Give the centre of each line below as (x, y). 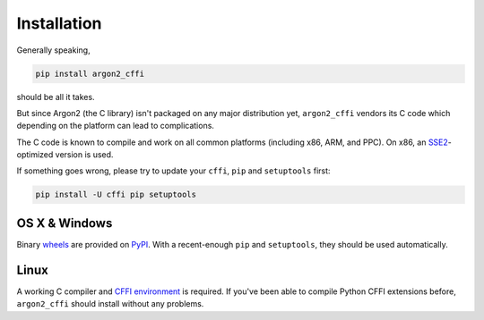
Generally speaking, (53, 50)
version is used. (84, 155)
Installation (59, 23)
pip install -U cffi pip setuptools (116, 195)
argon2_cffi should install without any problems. (110, 304)
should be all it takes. (56, 97)
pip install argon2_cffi (90, 73)
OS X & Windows (65, 223)
